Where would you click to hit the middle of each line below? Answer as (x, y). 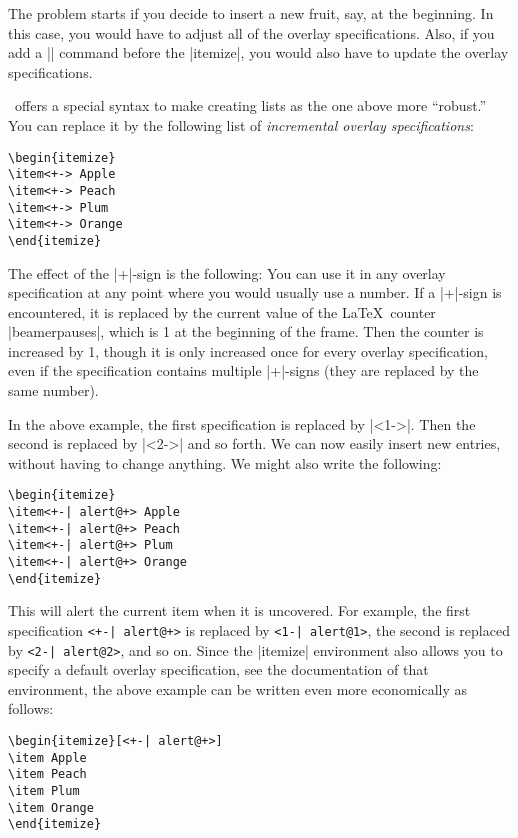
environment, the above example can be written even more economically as (238, 688)
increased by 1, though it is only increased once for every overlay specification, (248, 350)
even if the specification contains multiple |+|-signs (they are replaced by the (243, 370)
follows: (31, 708)
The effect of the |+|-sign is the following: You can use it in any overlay (227, 272)
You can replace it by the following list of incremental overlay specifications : (241, 124)
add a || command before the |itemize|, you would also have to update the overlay (258, 52)
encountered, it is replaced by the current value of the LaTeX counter (222, 311)
